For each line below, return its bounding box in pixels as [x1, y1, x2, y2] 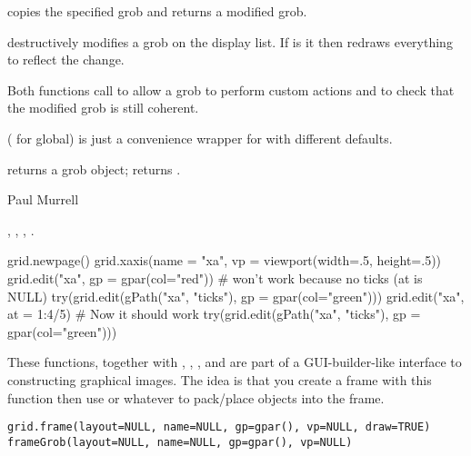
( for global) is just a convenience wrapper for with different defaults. [7, 128, 393, 147]
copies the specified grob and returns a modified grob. [7, 2, 307, 20]
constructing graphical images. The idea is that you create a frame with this [7, 370, 432, 389]
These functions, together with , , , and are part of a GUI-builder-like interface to [7, 352, 462, 372]
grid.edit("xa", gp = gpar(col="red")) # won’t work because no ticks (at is [7, 268, 423, 287]
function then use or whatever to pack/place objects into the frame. [7, 388, 385, 407]
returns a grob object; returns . [7, 159, 181, 178]
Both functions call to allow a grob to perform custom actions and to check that [7, 80, 455, 99]
